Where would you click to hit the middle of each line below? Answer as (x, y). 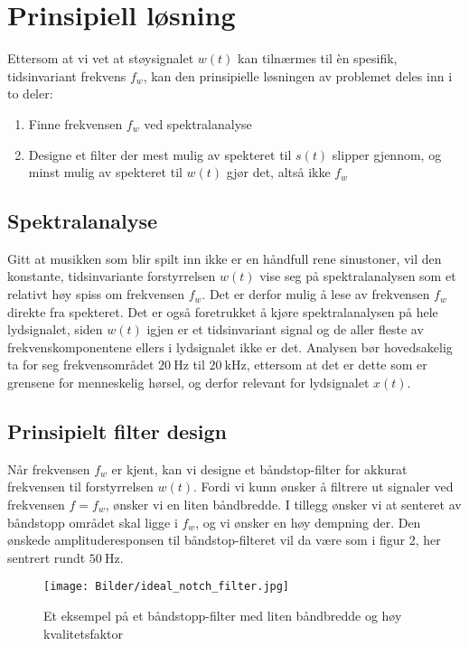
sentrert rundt (47, 557)
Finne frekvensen (75, 123)
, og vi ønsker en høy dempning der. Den (308, 522)
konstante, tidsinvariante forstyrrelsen (112, 276)
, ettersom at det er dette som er (337, 365)
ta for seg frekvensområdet (81, 365)
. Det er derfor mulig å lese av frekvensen (316, 294)
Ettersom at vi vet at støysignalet (101, 58)
